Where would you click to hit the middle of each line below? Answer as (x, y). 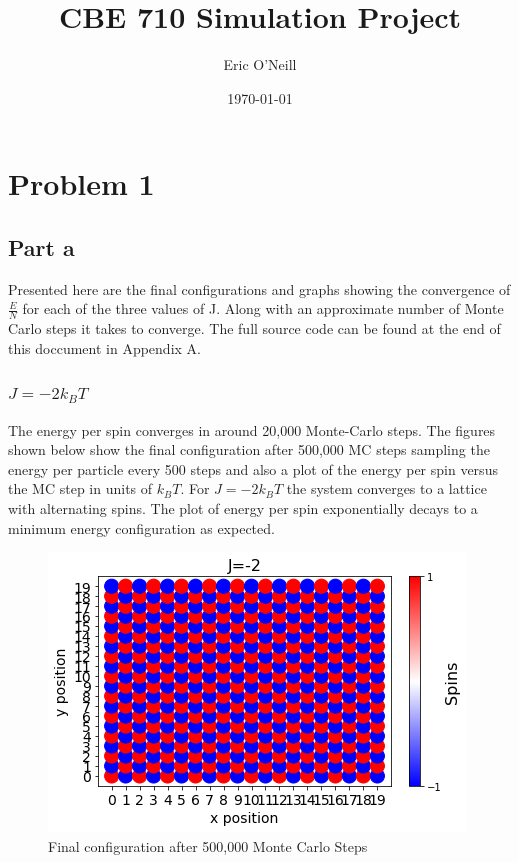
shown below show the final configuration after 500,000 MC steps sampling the (249, 449)
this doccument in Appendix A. (104, 347)
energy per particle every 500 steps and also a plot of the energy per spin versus (253, 468)
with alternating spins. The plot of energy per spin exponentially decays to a (243, 507)
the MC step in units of (80, 488)
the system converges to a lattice (386, 488)
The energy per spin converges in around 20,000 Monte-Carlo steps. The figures (252, 429)
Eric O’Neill (260, 64)
